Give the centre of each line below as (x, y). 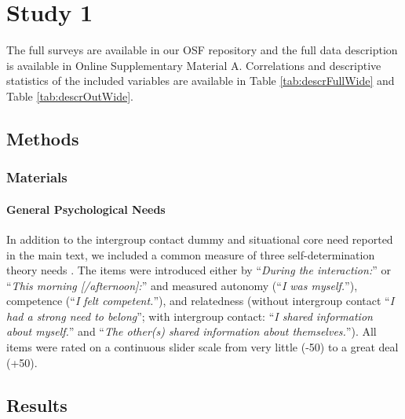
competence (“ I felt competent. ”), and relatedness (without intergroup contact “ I (201, 301)
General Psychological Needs (86, 209)
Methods (43, 138)
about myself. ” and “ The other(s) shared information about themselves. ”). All (192, 331)
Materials (37, 177)
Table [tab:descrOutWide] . (70, 96)
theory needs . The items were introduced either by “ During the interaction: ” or (199, 270)
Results (37, 404)
